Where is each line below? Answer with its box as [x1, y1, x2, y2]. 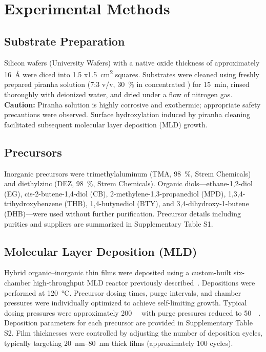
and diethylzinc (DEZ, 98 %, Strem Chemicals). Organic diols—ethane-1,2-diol [4, 178, 253, 189]
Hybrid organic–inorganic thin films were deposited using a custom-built [4, 267, 232, 278]
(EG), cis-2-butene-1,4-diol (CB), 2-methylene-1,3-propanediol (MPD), [4, 188, 226, 199]
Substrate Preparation [4, 33, 125, 49]
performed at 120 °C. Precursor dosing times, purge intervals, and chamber [4, 287, 241, 298]
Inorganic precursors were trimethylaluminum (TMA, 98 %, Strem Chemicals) [4, 168, 251, 179]
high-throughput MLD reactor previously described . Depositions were [33, 277, 255, 288]
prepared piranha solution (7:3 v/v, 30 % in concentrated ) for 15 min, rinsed [4, 79, 250, 90]
